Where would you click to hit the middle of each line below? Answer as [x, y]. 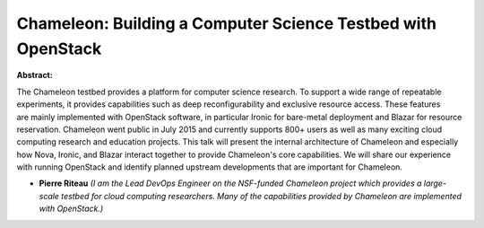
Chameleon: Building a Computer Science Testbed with [226, 23]
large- [435, 183]
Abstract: [35, 75]
